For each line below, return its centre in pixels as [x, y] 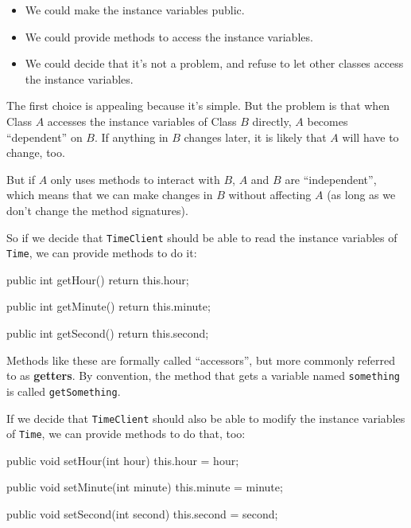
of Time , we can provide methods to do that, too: [126, 434]
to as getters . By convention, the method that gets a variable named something [204, 375]
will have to [370, 137]
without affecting [270, 195]
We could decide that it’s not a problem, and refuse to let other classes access [214, 63]
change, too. [36, 153]
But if [21, 179]
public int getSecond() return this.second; [108, 333]
